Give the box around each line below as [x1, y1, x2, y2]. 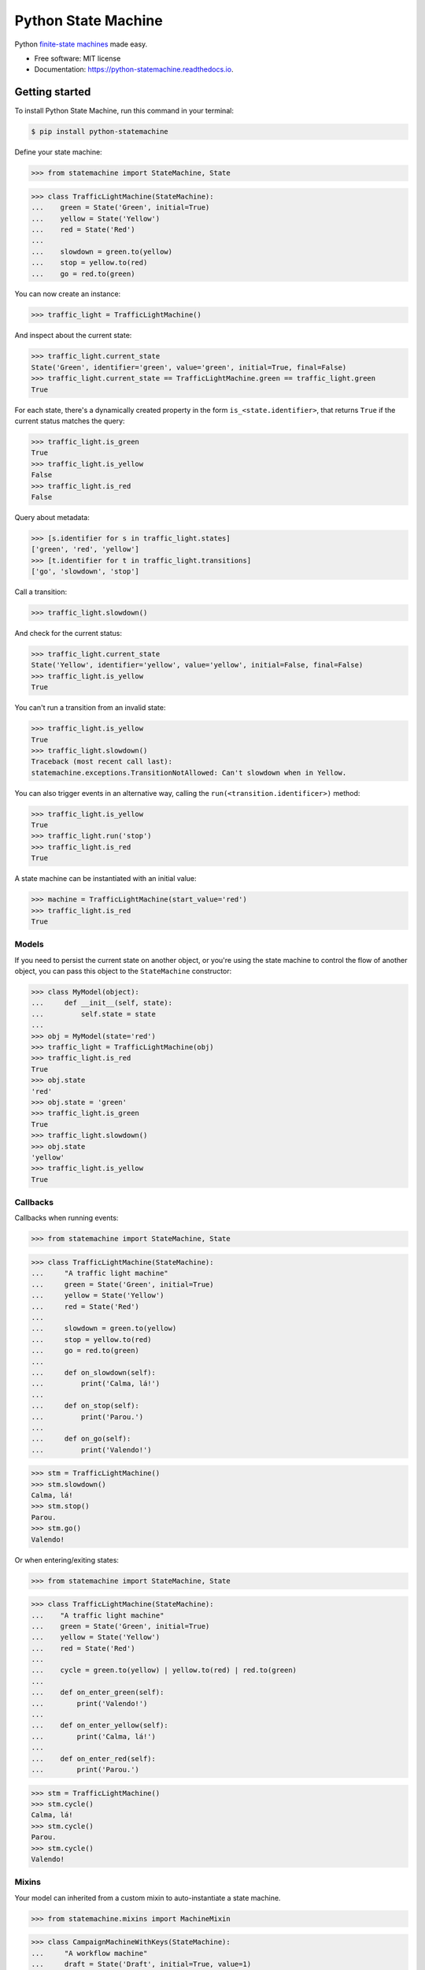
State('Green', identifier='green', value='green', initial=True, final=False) [31, 362, 347, 372]
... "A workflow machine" [31, 1949, 148, 1957]
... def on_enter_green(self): [31, 1688, 164, 1697]
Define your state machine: [14, 147, 102, 157]
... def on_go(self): [31, 1434, 131, 1444]
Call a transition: [14, 587, 68, 597]
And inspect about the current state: [14, 331, 132, 340]
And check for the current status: [14, 629, 122, 638]
